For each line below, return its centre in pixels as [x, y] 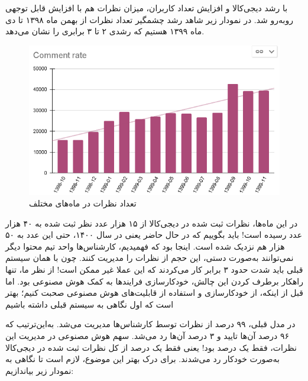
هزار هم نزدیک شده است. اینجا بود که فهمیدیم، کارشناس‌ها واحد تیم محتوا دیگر [145, 246]
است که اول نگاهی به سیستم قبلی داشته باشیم [90, 304]
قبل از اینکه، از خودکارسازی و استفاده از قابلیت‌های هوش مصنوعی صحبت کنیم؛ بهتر [154, 293]
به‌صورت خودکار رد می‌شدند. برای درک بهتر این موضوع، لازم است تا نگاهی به [143, 359]
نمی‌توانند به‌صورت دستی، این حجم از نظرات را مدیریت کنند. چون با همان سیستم [150, 258]
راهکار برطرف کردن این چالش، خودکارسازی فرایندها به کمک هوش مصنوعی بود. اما [155, 281]
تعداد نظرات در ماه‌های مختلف [83, 203]
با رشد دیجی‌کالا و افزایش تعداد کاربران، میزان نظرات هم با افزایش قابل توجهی [147, 8]
